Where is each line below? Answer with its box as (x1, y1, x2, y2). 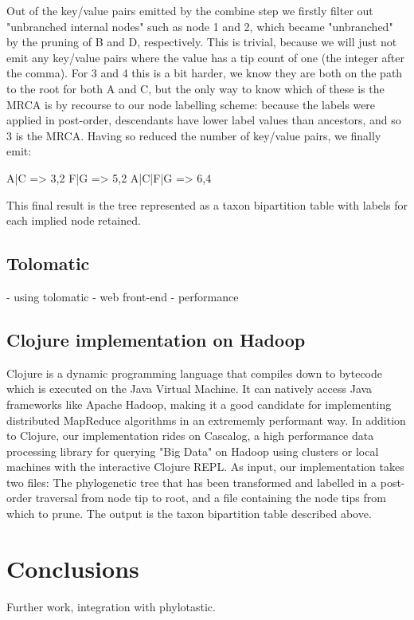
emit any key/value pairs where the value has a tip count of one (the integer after (6, 49, 404, 65)
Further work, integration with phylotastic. (6, 598, 216, 614)
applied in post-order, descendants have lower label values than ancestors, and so (6, 112, 401, 128)
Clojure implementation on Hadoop (6, 327, 306, 351)
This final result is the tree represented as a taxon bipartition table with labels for (6, 196, 408, 213)
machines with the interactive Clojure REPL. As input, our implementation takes (6, 458, 404, 475)
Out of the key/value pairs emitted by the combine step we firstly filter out (6, 2, 373, 18)
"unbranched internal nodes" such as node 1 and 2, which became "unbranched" (6, 18, 393, 34)
